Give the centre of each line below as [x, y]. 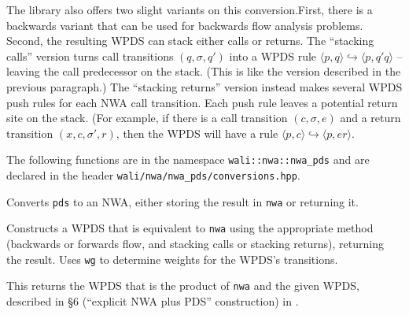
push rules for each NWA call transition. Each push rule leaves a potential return [202, 102]
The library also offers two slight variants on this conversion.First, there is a [190, 9]
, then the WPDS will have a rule [197, 133]
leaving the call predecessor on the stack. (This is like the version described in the [204, 71]
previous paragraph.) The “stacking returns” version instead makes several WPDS [204, 86]
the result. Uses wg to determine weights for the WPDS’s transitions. [172, 259]
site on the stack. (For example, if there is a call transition [147, 118]
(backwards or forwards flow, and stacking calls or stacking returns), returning [195, 243]
